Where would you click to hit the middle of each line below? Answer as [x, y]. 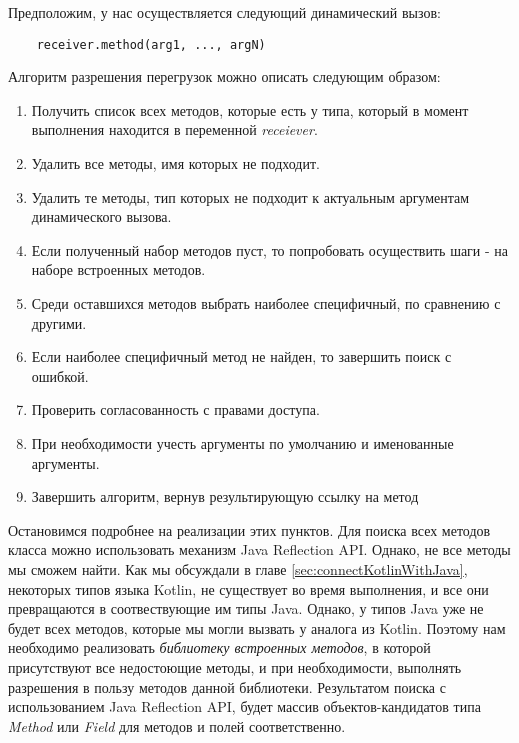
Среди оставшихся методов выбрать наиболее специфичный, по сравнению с [266, 303]
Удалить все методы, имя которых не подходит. [175, 163]
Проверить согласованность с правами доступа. [175, 409]
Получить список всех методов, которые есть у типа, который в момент [250, 109]
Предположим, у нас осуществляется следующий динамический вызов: [224, 12]
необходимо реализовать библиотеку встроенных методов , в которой [219, 647]
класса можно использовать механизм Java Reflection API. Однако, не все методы [259, 549]
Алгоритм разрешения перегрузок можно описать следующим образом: [224, 76]
